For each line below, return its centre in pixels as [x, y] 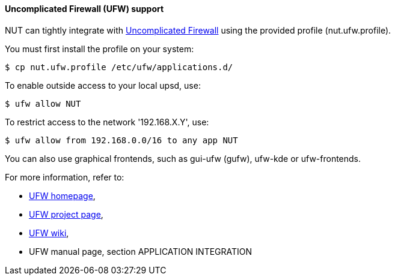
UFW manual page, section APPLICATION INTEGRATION [141, 251]
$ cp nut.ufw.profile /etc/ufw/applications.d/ [119, 67]
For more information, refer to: [65, 177]
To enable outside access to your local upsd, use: [103, 85]
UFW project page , [66, 214]
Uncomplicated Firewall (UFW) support [84, 9]
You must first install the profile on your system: [100, 49]
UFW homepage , [62, 195]
